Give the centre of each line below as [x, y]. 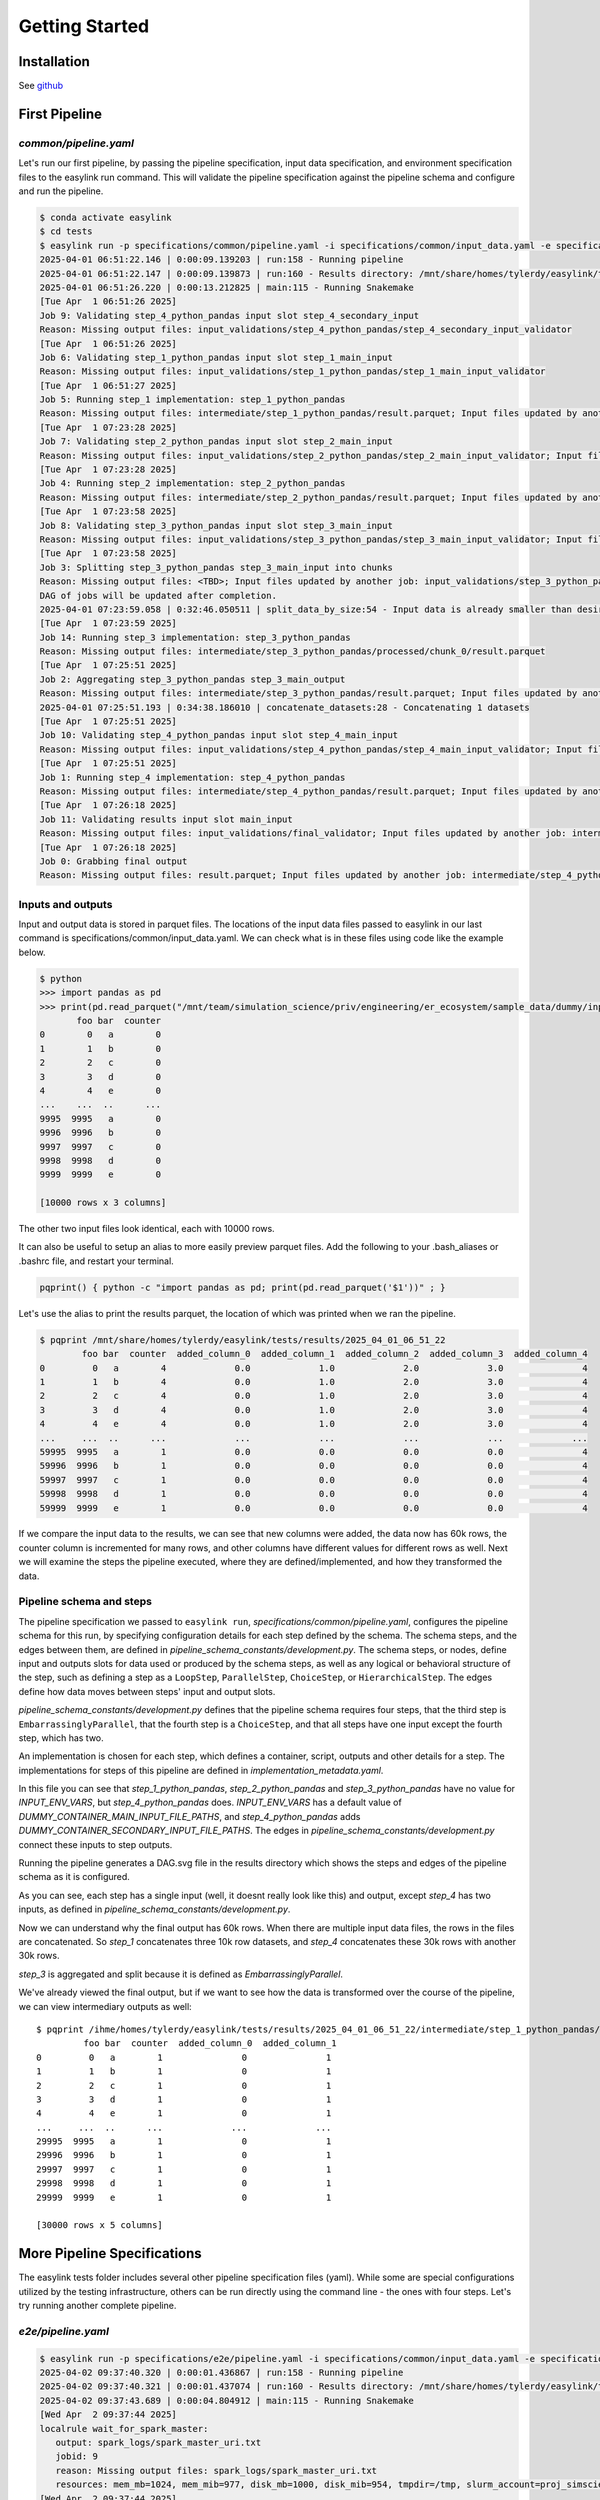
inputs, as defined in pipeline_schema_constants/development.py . [154, 1909]
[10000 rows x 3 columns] [103, 1203]
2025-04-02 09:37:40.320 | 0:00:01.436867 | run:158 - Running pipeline [221, 2373]
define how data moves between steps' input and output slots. [147, 1691]
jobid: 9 [77, 2456]
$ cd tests [66, 231]
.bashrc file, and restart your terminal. [96, 1261]
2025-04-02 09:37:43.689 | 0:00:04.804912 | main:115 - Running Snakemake [227, 2400]
